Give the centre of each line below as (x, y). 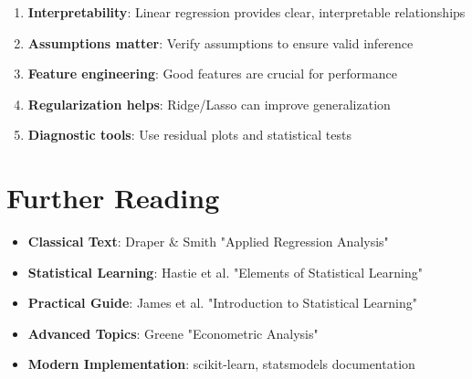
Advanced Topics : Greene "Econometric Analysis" (173, 333)
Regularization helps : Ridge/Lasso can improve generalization (209, 104)
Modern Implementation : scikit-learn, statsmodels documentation (221, 364)
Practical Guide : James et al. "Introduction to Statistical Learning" (222, 303)
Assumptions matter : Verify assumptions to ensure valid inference (220, 42)
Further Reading (113, 198)
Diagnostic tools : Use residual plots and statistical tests (189, 135)
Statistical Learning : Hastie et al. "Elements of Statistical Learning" (225, 272)
